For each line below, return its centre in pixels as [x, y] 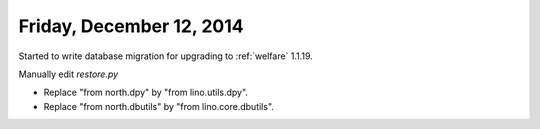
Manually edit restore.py [68, 74]
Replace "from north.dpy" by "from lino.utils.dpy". [146, 92]
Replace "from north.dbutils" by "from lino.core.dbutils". [159, 106]
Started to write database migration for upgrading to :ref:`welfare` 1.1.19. [166, 56]
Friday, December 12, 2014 [131, 26]
